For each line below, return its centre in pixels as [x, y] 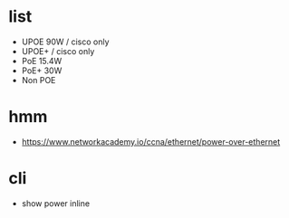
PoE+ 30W [42, 71]
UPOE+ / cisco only [58, 51]
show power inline [56, 203]
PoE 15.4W [42, 61]
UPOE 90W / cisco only [65, 42]
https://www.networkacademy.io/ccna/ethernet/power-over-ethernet [151, 141]
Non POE [39, 80]
